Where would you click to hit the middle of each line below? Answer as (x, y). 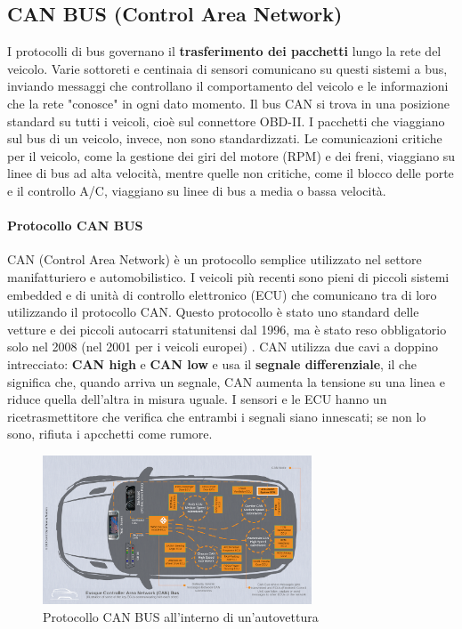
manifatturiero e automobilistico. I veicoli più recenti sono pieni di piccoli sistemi (228, 276)
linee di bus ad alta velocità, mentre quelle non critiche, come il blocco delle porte (231, 173)
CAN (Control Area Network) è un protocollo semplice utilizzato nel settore (215, 259)
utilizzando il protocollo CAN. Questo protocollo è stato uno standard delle (213, 312)
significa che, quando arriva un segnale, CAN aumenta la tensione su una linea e (226, 381)
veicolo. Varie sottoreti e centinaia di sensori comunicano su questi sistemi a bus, (227, 68)
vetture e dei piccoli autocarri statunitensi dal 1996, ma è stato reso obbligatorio (227, 329)
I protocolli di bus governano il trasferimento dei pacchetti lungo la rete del (224, 51)
